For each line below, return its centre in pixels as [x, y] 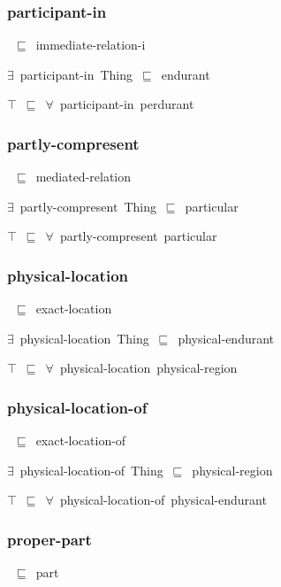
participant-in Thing [76, 74]
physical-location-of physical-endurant [163, 500]
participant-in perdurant [127, 104]
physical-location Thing [84, 338]
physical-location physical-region [148, 368]
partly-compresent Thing [88, 206]
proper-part [49, 539]
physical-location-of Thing [91, 470]
